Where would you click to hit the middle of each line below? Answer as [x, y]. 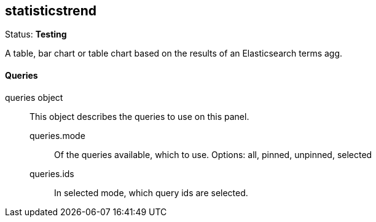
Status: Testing [36, 34]
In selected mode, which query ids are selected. [151, 192]
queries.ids [52, 173]
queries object [34, 97]
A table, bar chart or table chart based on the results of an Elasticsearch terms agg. [174, 54]
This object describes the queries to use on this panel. [139, 116]
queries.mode [57, 135]
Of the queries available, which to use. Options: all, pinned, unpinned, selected [213, 154]
